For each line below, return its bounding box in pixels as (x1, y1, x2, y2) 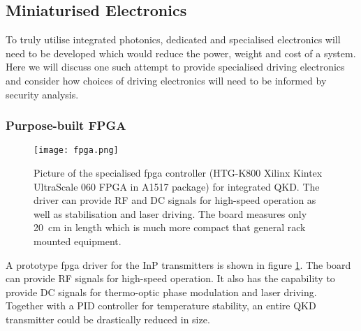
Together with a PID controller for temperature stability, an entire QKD (6, 298, 316, 313)
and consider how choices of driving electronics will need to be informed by (6, 73, 327, 87)
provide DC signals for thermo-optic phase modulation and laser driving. (6, 284, 317, 299)
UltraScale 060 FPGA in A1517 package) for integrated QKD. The (34, 179, 320, 193)
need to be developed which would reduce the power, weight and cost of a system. (6, 45, 356, 60)
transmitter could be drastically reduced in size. (6, 311, 210, 326)
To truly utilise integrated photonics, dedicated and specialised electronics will (6, 32, 341, 47)
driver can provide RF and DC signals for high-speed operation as (34, 193, 316, 207)
